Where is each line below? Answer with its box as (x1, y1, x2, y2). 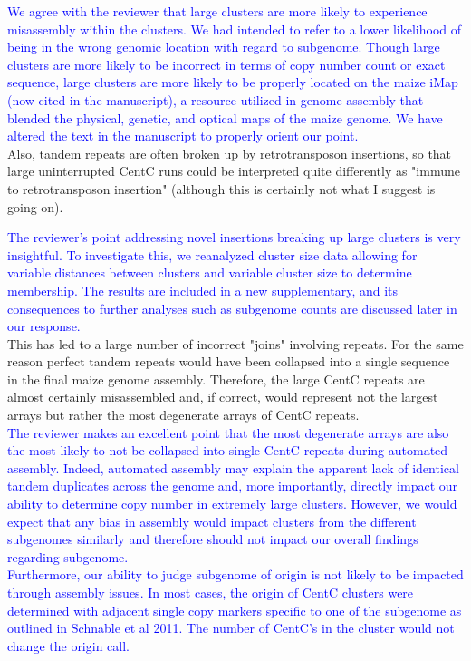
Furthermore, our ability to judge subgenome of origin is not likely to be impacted (7, 565, 464, 584)
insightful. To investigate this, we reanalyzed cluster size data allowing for (7, 245, 418, 264)
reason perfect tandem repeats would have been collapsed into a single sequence (7, 352, 450, 371)
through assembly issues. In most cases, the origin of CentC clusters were (7, 583, 414, 601)
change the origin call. (7, 636, 130, 655)
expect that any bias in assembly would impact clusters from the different (7, 511, 417, 530)
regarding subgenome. (7, 547, 129, 566)
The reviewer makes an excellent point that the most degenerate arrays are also (7, 423, 449, 442)
